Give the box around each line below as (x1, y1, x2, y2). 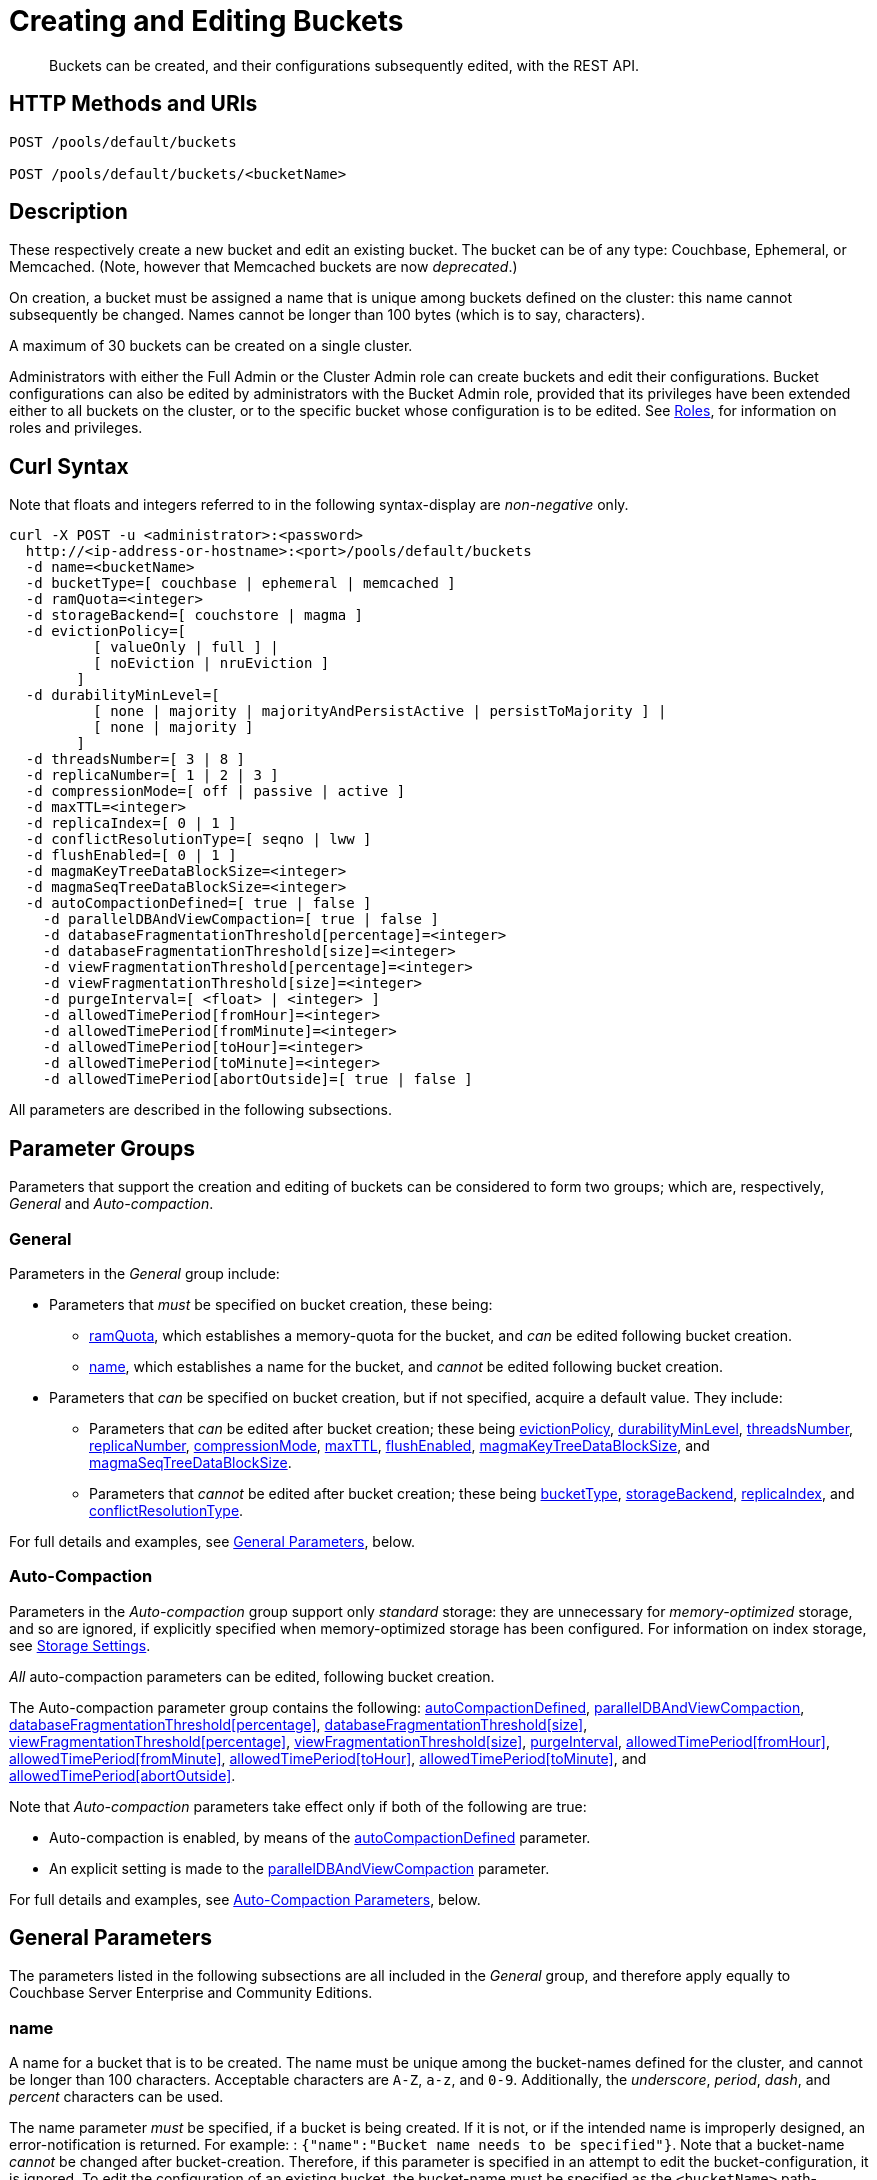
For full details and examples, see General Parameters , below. (9, 1532, 416, 1550)
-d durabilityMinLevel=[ (25, 687, 220, 704)
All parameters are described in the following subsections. (9, 1101, 393, 1119)
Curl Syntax (9, 453, 129, 479)
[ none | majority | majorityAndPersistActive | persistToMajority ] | (93, 703, 667, 720)
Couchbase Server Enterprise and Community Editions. (9, 1984, 373, 2002)
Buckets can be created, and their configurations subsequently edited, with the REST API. (49, 56, 639, 74)
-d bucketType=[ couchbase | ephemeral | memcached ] (25, 575, 456, 592)
